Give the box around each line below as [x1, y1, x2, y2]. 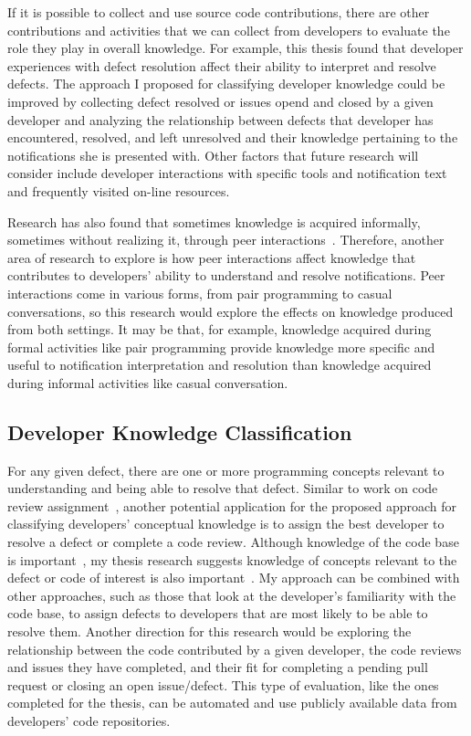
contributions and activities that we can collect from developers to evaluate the [7, 20, 450, 39]
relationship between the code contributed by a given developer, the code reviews [7, 639, 462, 658]
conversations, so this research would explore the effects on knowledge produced [7, 301, 454, 321]
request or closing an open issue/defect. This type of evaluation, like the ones [7, 675, 439, 694]
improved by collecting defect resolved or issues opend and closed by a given [7, 91, 434, 110]
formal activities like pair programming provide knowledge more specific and [7, 337, 435, 356]
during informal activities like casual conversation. [7, 373, 288, 392]
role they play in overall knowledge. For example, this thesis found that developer [7, 38, 464, 58]
